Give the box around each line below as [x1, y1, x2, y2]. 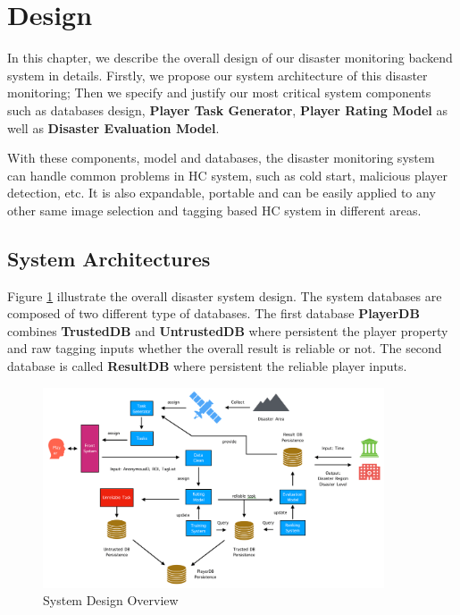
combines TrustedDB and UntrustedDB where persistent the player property [7, 321, 448, 340]
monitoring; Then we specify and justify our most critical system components [7, 83, 431, 102]
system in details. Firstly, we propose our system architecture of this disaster [7, 65, 428, 84]
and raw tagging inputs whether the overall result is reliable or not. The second [7, 339, 442, 358]
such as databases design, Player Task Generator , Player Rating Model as [7, 100, 447, 119]
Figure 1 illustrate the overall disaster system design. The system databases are [7, 286, 442, 305]
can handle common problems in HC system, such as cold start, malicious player [7, 165, 447, 184]
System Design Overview [43, 591, 179, 610]
